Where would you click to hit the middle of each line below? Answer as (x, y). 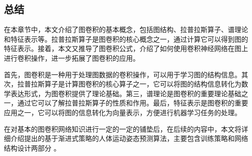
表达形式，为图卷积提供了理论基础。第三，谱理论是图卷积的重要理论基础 (126, 93)
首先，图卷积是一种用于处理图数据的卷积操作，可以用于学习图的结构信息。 (123, 74)
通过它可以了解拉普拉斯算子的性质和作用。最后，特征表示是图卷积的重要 (133, 103)
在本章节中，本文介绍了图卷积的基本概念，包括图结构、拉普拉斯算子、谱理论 (126, 29)
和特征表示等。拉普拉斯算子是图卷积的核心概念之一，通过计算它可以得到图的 (126, 39)
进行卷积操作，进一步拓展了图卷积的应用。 (72, 58)
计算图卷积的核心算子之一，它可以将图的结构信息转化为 (153, 84)
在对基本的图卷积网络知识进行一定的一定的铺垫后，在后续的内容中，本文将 (123, 129)
